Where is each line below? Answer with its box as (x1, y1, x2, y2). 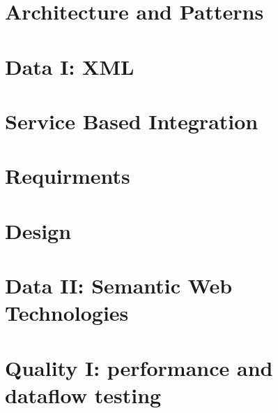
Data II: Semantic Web (5, 271, 233, 300)
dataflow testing (5, 380, 162, 409)
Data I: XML (5, 52, 134, 80)
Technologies (5, 298, 129, 327)
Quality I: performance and (5, 353, 273, 382)
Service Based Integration (5, 106, 258, 135)
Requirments (5, 161, 130, 190)
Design (5, 216, 72, 245)
